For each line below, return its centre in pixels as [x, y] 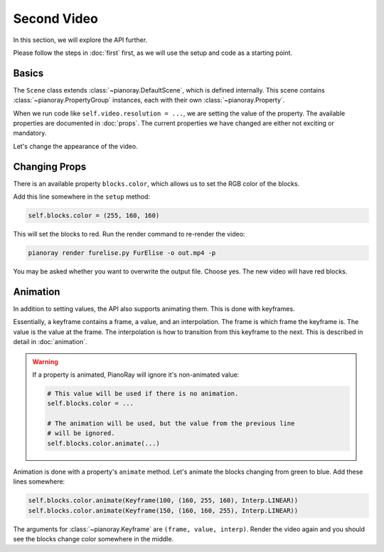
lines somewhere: [39, 481]
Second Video [56, 19]
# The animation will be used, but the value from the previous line [171, 423]
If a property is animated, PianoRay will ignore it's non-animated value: [136, 375]
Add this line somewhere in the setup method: [82, 197]
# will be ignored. [81, 433]
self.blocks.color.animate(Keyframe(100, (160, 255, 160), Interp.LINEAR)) [163, 501]
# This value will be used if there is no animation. [143, 393]
